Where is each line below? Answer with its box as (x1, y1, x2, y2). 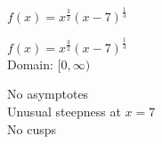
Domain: (7, 54, 53, 73)
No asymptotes (7, 84, 89, 103)
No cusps (7, 119, 56, 138)
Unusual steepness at (7, 101, 121, 120)
